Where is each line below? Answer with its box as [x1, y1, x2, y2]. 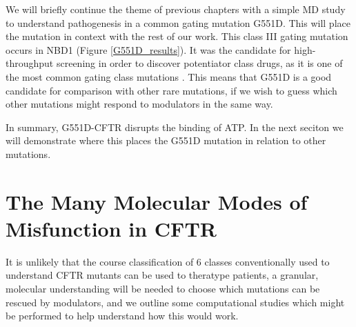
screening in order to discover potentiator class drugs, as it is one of [56, 56, 343, 70]
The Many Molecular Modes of [6, 187, 308, 215]
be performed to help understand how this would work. [6, 308, 239, 323]
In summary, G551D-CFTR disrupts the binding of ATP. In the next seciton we [6, 119, 344, 134]
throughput [6, 56, 54, 70]
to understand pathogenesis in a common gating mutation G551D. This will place [6, 15, 350, 30]
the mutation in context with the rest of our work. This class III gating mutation [6, 29, 348, 43]
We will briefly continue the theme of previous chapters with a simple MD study [6, 2, 346, 16]
